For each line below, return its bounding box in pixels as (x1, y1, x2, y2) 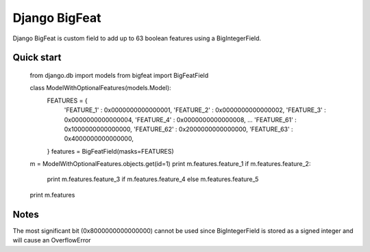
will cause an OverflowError (12, 236, 92, 244)
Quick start (12, 52, 62, 64)
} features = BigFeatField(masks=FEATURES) (47, 147, 174, 155)
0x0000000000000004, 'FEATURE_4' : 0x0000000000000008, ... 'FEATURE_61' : (64, 115, 297, 124)
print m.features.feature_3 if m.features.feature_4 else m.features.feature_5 (47, 175, 259, 184)
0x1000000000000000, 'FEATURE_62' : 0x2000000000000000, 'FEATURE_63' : (64, 125, 294, 133)
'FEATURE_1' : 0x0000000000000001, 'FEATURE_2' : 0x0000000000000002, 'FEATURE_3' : (64, 106, 327, 114)
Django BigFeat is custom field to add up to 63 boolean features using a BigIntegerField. (12, 34, 262, 42)
